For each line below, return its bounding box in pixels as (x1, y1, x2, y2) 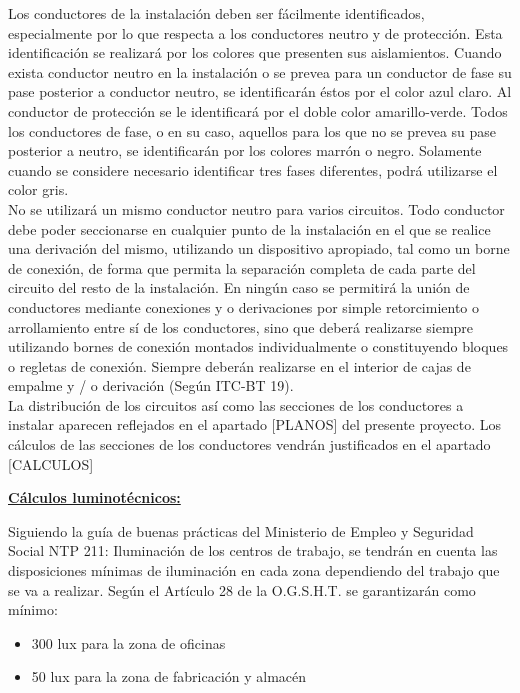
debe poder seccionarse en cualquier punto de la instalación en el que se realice (8, 218, 491, 239)
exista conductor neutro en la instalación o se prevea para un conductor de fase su (8, 61, 512, 82)
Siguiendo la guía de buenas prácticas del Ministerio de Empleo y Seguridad (8, 520, 474, 541)
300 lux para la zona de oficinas (31, 632, 226, 653)
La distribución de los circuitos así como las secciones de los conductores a (8, 394, 464, 415)
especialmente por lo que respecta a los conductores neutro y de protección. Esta (8, 22, 503, 43)
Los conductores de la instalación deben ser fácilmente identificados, (8, 3, 425, 23)
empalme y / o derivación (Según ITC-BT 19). (8, 375, 294, 396)
